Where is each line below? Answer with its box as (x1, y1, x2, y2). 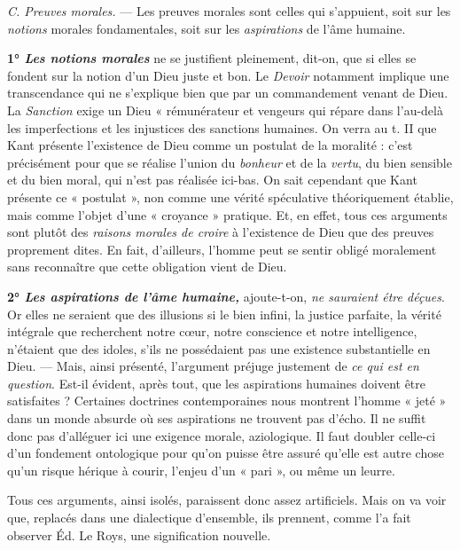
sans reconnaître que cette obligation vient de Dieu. (7, 257, 287, 276)
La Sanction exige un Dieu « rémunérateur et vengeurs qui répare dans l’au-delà (7, 100, 443, 119)
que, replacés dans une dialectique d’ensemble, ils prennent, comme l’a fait (7, 508, 411, 527)
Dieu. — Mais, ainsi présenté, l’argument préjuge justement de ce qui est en (7, 357, 419, 375)
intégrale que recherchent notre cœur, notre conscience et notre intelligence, (7, 322, 417, 341)
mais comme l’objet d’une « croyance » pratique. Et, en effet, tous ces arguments (7, 205, 448, 224)
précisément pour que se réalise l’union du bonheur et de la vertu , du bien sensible (7, 153, 452, 171)
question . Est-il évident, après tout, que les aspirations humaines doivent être (7, 373, 426, 392)
